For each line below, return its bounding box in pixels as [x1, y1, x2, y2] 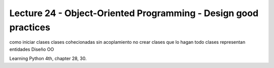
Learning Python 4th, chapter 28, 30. [9, 55, 87, 61]
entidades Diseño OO [9, 46, 54, 52]
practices [9, 22, 51, 33]
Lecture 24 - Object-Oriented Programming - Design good [9, 8, 259, 19]
